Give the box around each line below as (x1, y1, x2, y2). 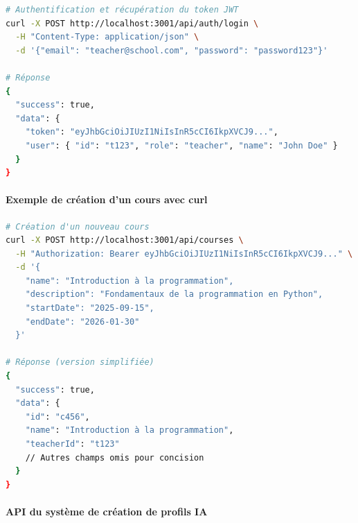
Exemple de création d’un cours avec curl (6, 192, 208, 207)
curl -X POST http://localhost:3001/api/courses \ (6, 235, 244, 246)
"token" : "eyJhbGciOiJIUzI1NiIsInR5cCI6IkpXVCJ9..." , (25, 127, 278, 137)
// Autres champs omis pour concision (25, 452, 204, 463)
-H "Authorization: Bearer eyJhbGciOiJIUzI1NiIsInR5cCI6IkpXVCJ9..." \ (15, 248, 353, 259)
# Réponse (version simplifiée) (6, 357, 154, 368)
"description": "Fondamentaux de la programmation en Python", (25, 289, 323, 300)
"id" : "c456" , (25, 411, 90, 422)
